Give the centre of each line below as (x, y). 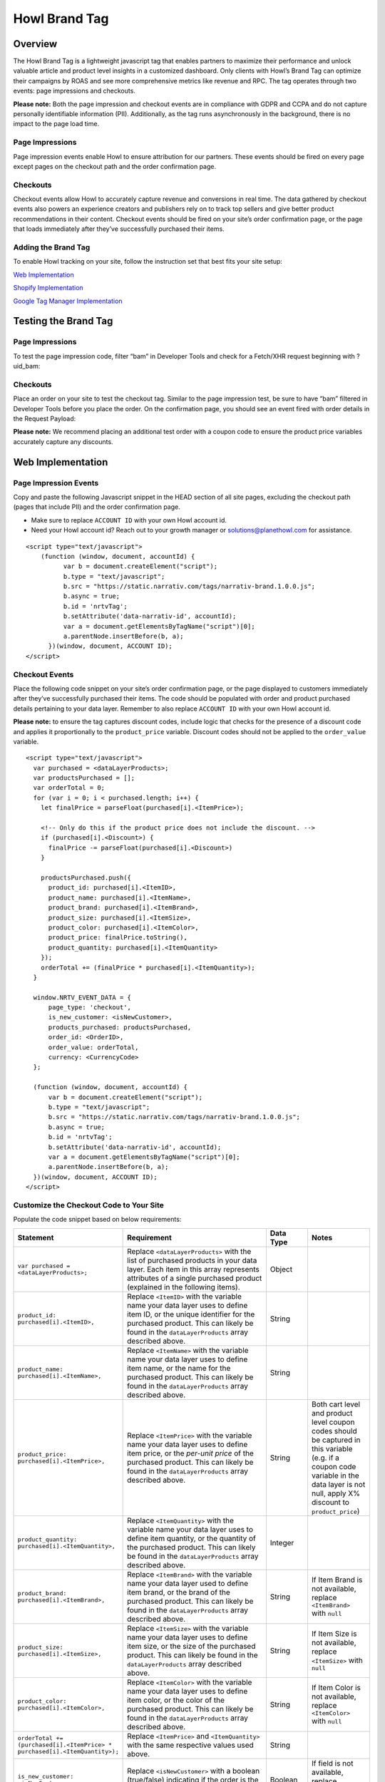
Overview (35, 44)
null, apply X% (335, 1493)
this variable (332, 1448)
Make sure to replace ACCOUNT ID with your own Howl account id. (129, 520)
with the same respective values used (191, 1745)
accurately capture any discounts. (63, 441)
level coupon (333, 1422)
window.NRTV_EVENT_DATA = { (82, 997)
